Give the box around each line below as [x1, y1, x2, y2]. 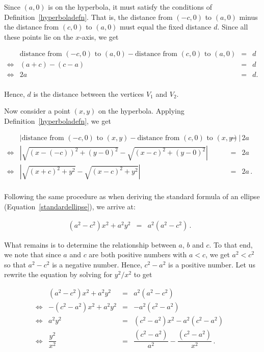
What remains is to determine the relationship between [4, 239, 176, 250]
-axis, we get [80, 31, 119, 42]
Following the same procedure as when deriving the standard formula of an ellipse [4, 191, 260, 202]
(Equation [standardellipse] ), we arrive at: [4, 201, 136, 211]
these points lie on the [4, 31, 73, 42]
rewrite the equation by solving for [4, 269, 113, 280]
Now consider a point [4, 105, 71, 116]
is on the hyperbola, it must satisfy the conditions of [48, 2, 212, 12]
